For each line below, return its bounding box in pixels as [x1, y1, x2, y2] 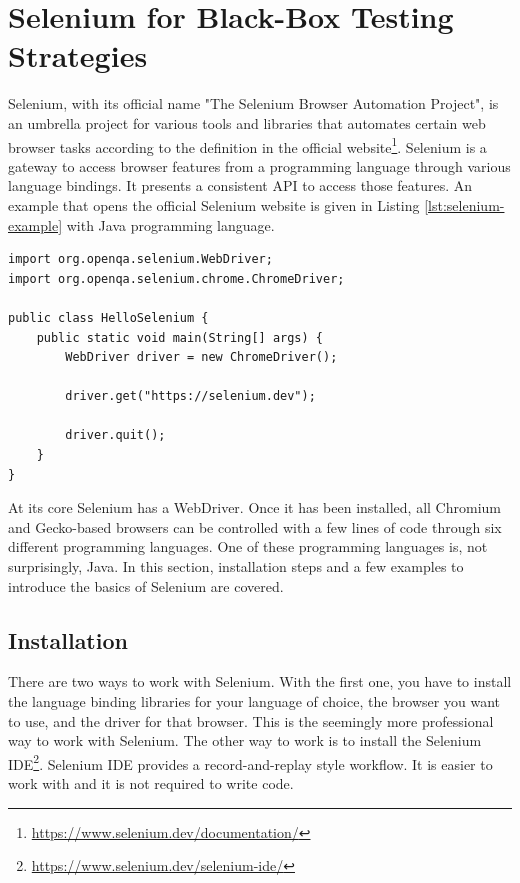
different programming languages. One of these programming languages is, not [8, 536, 488, 557]
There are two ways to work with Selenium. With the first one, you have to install [8, 671, 512, 692]
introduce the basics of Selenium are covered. [8, 575, 284, 596]
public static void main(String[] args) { [36, 330, 323, 345]
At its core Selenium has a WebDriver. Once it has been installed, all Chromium [8, 497, 501, 518]
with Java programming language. [66, 214, 275, 235]
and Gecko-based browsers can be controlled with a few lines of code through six [8, 516, 502, 537]
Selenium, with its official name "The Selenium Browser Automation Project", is [8, 93, 499, 114]
